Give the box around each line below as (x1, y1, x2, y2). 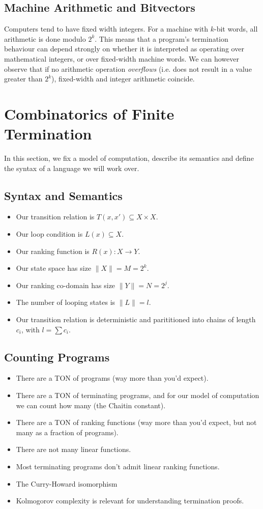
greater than (4, 73, 43, 84)
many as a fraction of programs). (16, 427, 119, 437)
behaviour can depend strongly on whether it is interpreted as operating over (4, 43, 244, 54)
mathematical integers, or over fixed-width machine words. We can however (4, 53, 239, 64)
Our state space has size (16, 263, 92, 273)
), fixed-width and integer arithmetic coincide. (51, 73, 195, 84)
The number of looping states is (16, 297, 115, 307)
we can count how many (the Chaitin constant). (16, 400, 166, 410)
